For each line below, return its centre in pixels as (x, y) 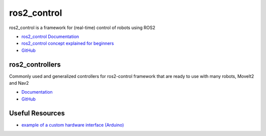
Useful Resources (37, 113)
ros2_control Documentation (50, 36)
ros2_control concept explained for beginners (68, 43)
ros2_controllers (35, 64)
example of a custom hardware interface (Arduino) (73, 125)
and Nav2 (19, 83)
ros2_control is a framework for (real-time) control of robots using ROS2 (82, 28)
